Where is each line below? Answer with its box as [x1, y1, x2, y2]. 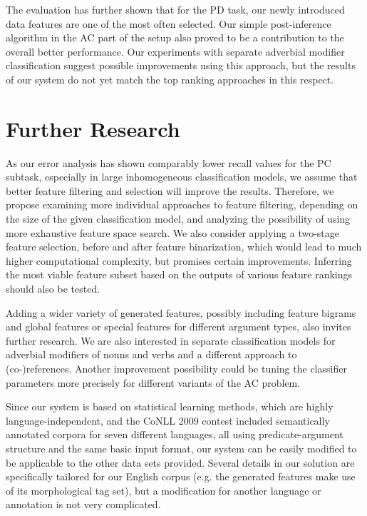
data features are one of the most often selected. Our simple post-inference [6, 16, 331, 31]
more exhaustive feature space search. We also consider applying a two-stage [6, 225, 340, 240]
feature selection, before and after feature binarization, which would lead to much [6, 239, 362, 254]
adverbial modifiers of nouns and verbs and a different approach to [6, 347, 297, 362]
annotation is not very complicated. [6, 497, 161, 512]
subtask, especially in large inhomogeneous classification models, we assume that [6, 169, 358, 184]
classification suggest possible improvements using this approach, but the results [6, 58, 356, 73]
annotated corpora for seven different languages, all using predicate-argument [6, 427, 343, 442]
